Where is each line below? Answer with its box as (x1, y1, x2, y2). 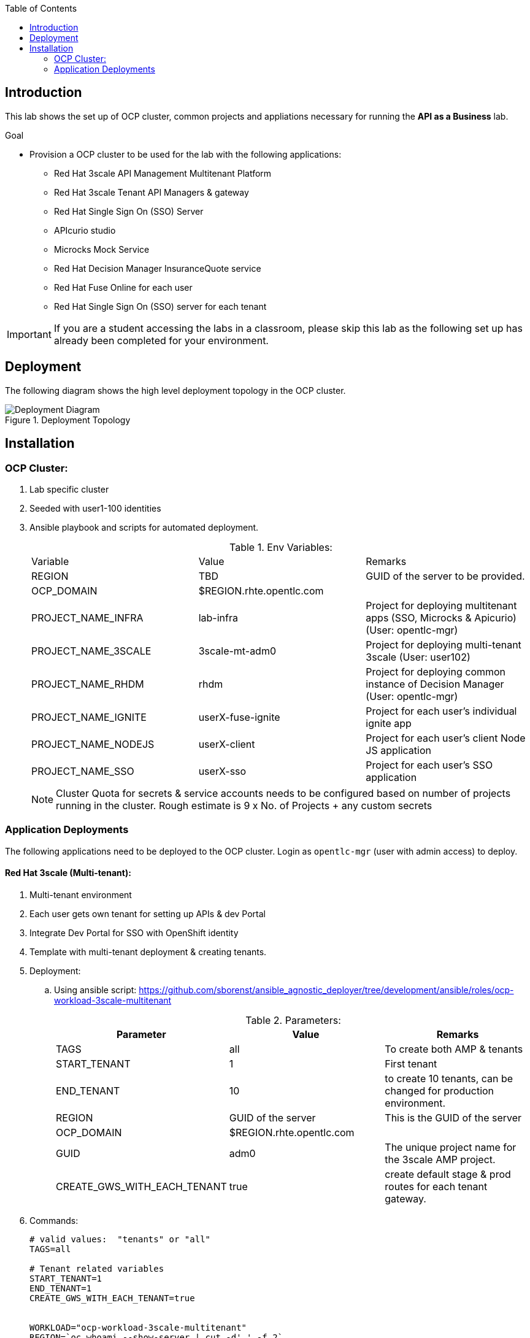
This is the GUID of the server (385, 1111, 522, 1124)
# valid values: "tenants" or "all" (29, 1234, 211, 1244)
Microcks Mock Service (54, 244, 150, 255)
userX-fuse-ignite (198, 710, 280, 723)
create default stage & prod (385, 1167, 511, 1180)
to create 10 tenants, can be (385, 1072, 513, 1085)
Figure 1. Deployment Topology (5, 414, 131, 425)
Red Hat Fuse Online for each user (54, 282, 193, 293)
